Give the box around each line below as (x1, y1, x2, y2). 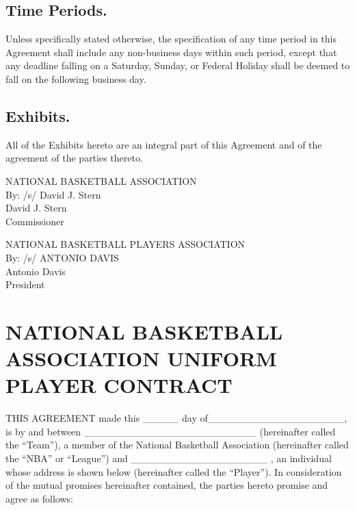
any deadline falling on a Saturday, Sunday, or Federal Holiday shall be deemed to (5, 58, 350, 73)
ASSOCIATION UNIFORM (5, 344, 277, 372)
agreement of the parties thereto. (5, 151, 143, 165)
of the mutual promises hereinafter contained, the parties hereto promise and (5, 478, 328, 492)
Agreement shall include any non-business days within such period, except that (5, 44, 337, 59)
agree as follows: (5, 491, 73, 505)
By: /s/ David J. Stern (5, 187, 101, 201)
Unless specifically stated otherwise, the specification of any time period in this (5, 31, 337, 46)
